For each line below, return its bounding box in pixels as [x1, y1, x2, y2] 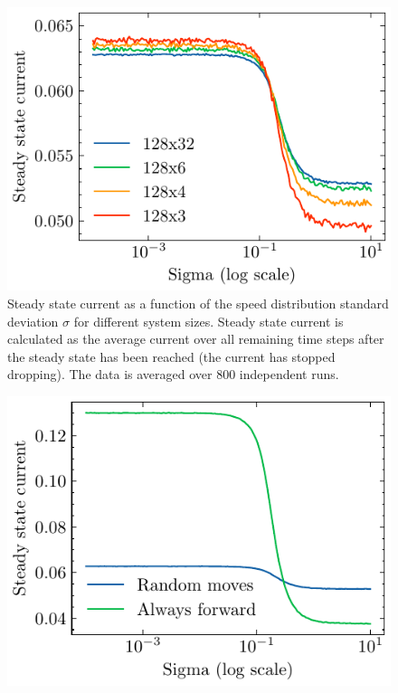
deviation [7, 311, 59, 330]
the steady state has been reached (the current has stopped [7, 346, 336, 365]
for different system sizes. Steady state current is [73, 311, 344, 330]
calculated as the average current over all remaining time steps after [7, 329, 384, 348]
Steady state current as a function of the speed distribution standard [7, 294, 389, 313]
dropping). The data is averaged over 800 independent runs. [7, 365, 339, 384]
